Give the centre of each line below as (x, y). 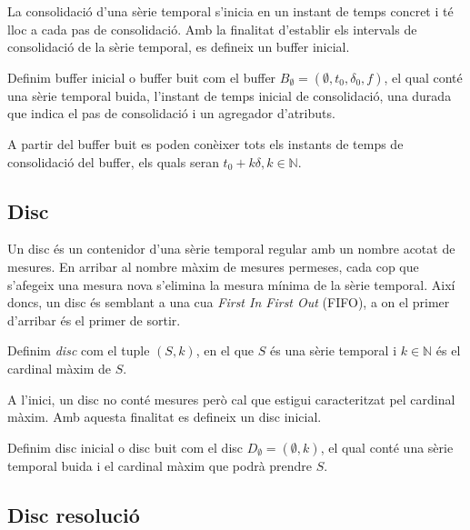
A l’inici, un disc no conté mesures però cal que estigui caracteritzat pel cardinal (231, 399)
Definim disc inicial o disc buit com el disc (125, 447)
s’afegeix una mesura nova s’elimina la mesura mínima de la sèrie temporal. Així (231, 284)
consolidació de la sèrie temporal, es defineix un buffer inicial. (179, 47)
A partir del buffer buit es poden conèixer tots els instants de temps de (205, 143)
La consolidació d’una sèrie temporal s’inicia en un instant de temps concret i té (230, 11)
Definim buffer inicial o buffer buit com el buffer (142, 77)
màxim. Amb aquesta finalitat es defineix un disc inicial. (165, 417)
